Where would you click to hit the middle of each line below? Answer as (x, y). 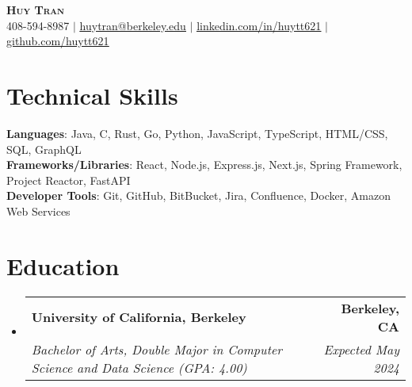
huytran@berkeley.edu (133, 25)
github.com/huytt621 (58, 41)
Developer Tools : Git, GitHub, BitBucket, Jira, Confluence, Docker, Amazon (198, 195)
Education (63, 265)
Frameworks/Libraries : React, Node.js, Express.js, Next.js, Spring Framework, (204, 165)
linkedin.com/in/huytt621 (259, 25)
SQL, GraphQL (44, 149)
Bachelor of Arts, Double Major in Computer (157, 349)
